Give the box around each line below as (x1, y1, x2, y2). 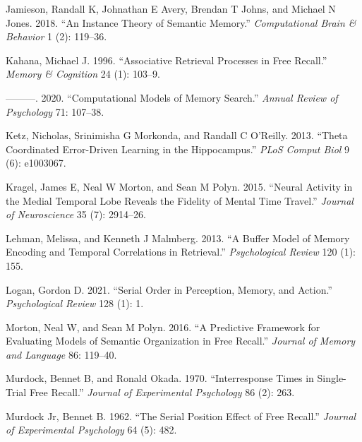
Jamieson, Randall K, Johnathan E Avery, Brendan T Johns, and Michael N (6, 1, 336, 16)
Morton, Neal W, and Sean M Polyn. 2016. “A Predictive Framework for (6, 319, 320, 334)
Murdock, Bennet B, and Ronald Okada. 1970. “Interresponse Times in (6, 371, 314, 386)
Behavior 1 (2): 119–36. (6, 29, 107, 44)
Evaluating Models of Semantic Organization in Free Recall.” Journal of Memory (6, 333, 356, 348)
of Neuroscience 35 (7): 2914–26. (6, 207, 146, 222)
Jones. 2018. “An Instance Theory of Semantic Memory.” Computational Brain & (6, 15, 356, 30)
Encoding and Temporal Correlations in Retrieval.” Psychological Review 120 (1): (6, 244, 356, 259)
